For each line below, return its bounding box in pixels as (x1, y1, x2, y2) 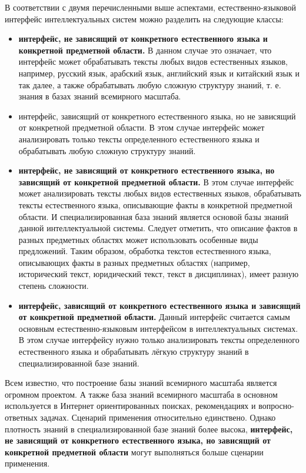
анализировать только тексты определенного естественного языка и (18, 132, 260, 145)
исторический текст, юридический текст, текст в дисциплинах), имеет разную (18, 268, 299, 280)
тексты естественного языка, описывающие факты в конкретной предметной (18, 198, 292, 211)
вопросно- (258, 399, 294, 412)
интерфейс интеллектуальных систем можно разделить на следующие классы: (5, 12, 284, 25)
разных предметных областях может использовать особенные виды (18, 233, 258, 245)
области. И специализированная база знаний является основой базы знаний (18, 210, 289, 222)
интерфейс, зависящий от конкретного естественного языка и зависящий (18, 299, 301, 311)
